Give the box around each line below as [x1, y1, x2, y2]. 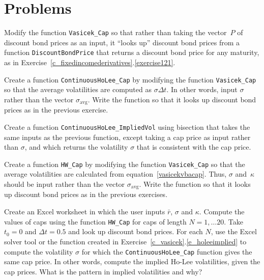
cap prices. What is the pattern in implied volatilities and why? [4, 266, 202, 276]
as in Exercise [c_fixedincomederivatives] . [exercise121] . [4, 57, 175, 68]
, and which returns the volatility [24, 142, 128, 152]
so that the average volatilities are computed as [4, 84, 152, 95]
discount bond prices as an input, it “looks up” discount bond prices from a [4, 37, 240, 47]
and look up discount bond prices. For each [68, 226, 203, 237]
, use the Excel [211, 226, 257, 237]
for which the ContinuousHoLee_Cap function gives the [81, 246, 252, 257]
